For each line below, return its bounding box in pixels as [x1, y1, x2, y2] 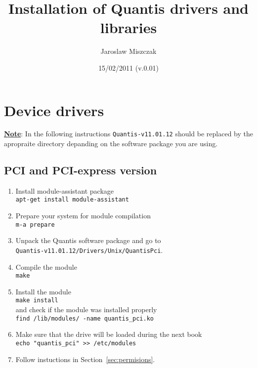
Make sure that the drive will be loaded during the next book [15, 329, 202, 339]
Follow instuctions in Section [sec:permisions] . [15, 354, 155, 364]
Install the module [15, 286, 71, 296]
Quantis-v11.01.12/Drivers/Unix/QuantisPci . [15, 245, 163, 255]
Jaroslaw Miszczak [100, 46, 157, 56]
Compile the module [15, 261, 77, 272]
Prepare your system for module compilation [15, 210, 151, 221]
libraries [100, 17, 157, 38]
